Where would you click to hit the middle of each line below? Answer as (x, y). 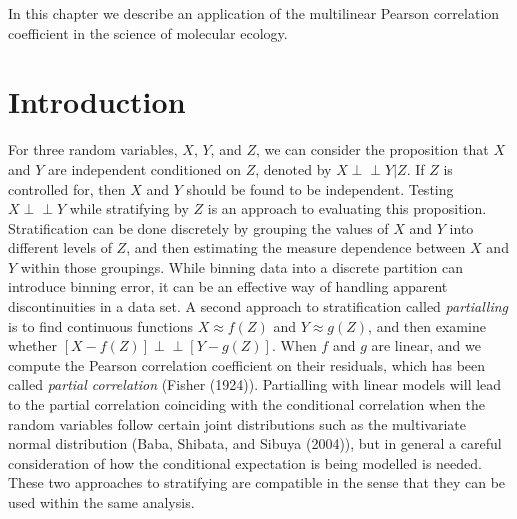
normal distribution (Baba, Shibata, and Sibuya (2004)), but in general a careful (255, 443)
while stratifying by (129, 208)
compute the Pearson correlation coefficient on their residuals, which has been (247, 364)
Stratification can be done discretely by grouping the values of (198, 227)
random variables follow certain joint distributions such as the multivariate (237, 423)
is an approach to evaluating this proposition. (347, 208)
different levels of (60, 247)
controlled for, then (67, 188)
